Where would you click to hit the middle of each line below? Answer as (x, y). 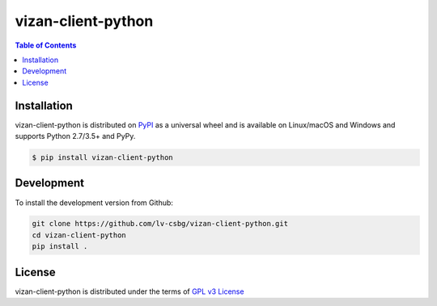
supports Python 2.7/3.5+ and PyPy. (75, 136)
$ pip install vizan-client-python (102, 157)
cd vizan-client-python (79, 235)
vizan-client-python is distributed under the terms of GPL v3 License (129, 291)
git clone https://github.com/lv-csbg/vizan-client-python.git (160, 224)
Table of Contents (46, 45)
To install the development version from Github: (94, 203)
